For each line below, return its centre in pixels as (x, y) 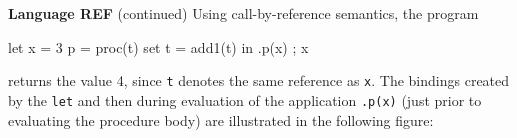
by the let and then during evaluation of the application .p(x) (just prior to (245, 99)
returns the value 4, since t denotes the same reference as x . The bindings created (259, 80)
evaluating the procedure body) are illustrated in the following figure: (221, 119)
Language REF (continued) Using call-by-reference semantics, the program (243, 13)
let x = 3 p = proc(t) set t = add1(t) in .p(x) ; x (158, 46)
